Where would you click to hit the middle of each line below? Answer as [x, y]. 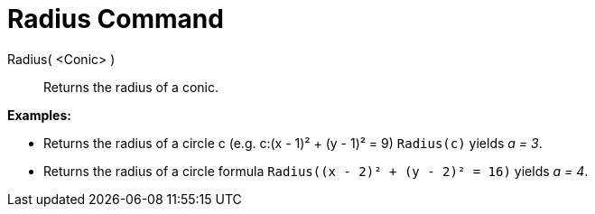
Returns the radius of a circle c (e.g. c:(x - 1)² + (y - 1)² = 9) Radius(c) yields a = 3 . [293, 143]
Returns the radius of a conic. [131, 87]
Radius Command [116, 19]
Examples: [39, 115]
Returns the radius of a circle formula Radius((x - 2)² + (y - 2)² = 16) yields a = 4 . [316, 171]
